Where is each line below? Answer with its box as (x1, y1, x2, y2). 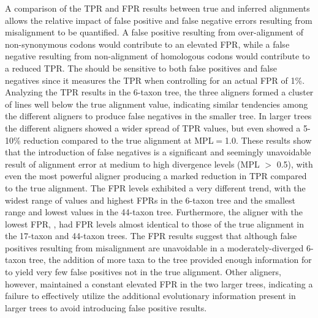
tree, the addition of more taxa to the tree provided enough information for (29, 253, 312, 266)
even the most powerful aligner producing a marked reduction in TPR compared (5, 169, 307, 182)
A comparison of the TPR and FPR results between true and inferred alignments (5, 2, 310, 14)
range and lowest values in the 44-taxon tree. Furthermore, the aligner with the (5, 205, 303, 218)
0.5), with (276, 157, 313, 170)
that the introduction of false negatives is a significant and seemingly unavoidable (5, 146, 311, 158)
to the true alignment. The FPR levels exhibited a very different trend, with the (5, 181, 306, 194)
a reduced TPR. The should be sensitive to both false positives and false (5, 61, 277, 74)
